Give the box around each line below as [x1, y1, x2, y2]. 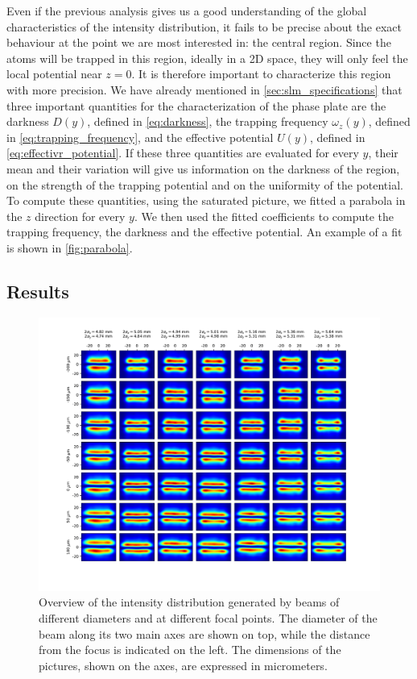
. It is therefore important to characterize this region [131, 65, 391, 82]
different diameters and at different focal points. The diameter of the [39, 610, 378, 626]
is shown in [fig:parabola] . [6, 239, 133, 256]
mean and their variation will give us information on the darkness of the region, [6, 160, 400, 177]
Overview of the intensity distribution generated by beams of [39, 594, 340, 610]
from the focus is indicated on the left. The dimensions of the [39, 641, 341, 658]
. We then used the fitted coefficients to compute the [134, 207, 394, 224]
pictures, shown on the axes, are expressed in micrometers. [39, 656, 328, 673]
